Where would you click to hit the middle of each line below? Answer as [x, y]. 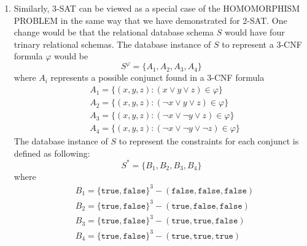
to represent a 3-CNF [262, 44]
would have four [255, 32]
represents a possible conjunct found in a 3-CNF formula [157, 77]
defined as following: [52, 153]
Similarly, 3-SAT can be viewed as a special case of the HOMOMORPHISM [157, 8]
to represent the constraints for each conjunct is [209, 141]
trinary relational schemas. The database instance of [112, 44]
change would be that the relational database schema [114, 32]
